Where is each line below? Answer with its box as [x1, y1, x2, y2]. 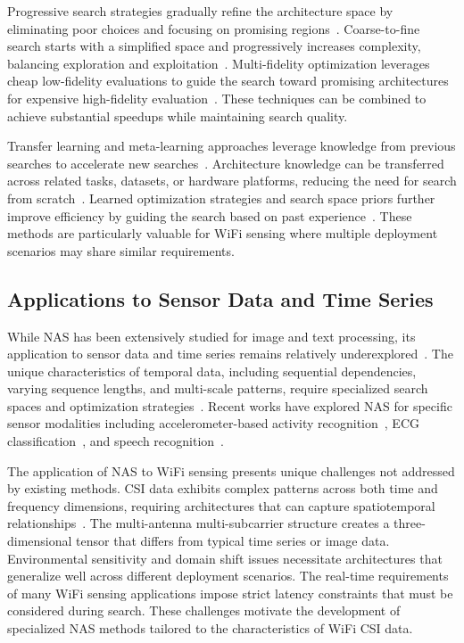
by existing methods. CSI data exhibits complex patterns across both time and [7, 479, 438, 498]
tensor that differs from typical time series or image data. [76, 532, 390, 550]
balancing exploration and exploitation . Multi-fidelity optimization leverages [7, 54, 430, 72]
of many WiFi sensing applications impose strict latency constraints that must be [7, 583, 453, 602]
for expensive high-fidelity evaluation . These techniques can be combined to [7, 88, 427, 107]
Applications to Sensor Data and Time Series [7, 284, 434, 312]
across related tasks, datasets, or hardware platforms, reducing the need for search [7, 171, 457, 190]
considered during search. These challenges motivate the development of [7, 601, 401, 620]
